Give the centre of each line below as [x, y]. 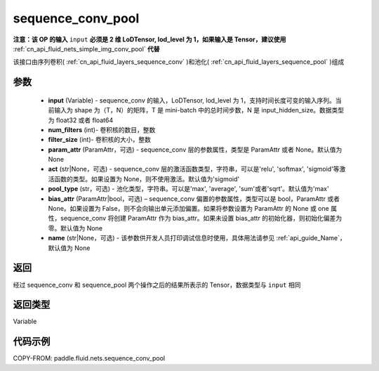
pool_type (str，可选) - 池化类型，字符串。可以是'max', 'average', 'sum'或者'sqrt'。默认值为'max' [188, 189]
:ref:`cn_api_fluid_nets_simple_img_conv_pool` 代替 [87, 48]
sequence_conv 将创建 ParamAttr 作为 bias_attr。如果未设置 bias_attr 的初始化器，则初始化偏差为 [201, 219]
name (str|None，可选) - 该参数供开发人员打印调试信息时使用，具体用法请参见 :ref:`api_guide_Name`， [197, 238]
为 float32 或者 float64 [81, 120]
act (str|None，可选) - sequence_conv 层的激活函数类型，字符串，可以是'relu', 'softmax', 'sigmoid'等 [194, 169]
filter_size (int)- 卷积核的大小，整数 [99, 140]
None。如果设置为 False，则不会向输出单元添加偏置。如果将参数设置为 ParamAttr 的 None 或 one [188, 209]
